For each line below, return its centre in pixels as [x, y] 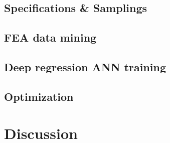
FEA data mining [50, 37]
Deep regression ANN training [85, 66]
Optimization [39, 96]
